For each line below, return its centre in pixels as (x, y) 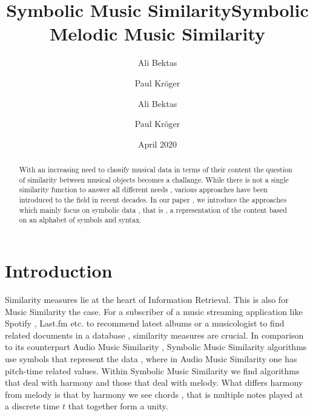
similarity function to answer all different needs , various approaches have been (143, 190)
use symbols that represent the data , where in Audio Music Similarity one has (151, 358)
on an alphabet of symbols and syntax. (80, 220)
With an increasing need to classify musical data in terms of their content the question (156, 170)
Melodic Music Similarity (157, 34)
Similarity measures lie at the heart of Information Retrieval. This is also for (147, 299)
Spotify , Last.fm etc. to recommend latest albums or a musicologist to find (145, 323)
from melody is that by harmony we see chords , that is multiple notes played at (154, 394)
